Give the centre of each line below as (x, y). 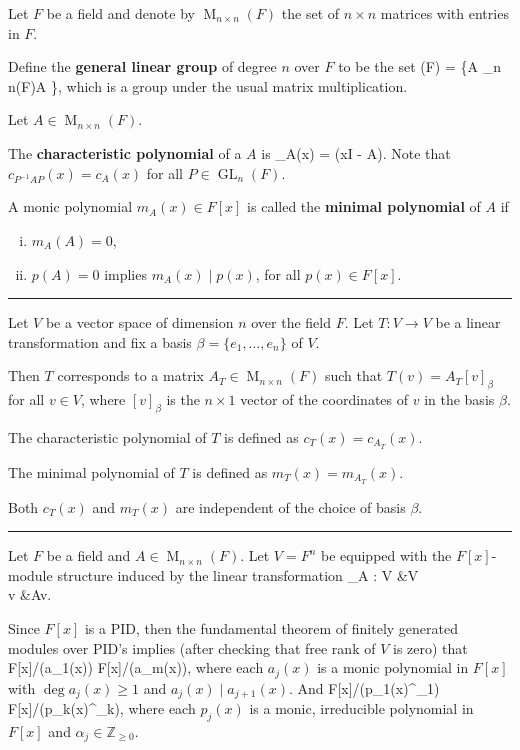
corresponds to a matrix (130, 375)
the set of (310, 13)
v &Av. (30, 594)
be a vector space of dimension (139, 322)
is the (183, 399)
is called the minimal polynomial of (364, 206)
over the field (291, 322)
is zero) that (430, 647)
